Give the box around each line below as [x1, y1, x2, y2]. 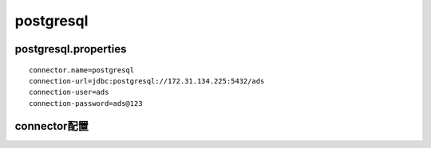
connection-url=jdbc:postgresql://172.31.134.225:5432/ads [29, 76, 265, 85]
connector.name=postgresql [29, 65, 135, 75]
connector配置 [14, 119, 89, 133]
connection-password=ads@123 [29, 99, 143, 107]
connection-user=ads [29, 88, 109, 97]
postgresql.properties [14, 42, 127, 56]
